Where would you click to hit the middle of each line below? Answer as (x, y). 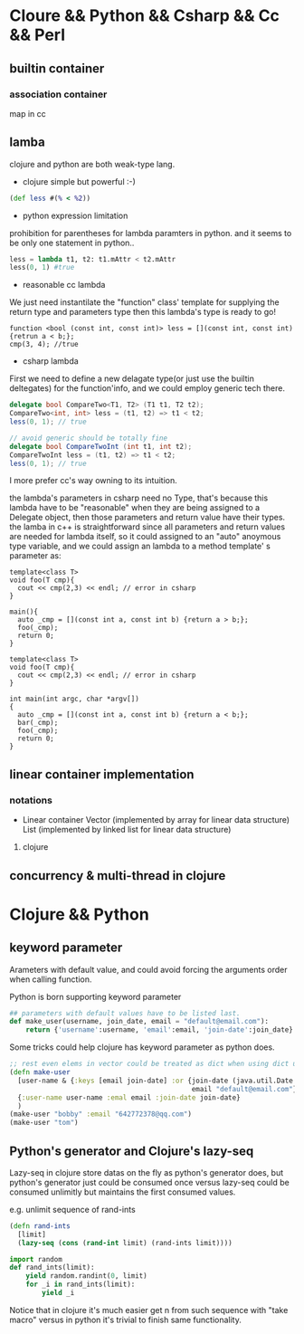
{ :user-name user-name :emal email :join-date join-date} (129, 1097)
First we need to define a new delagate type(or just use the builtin (132, 379)
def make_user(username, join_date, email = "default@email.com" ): (139, 1022)
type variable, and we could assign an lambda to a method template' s (140, 546)
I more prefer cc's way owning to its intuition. (94, 481)
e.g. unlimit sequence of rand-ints (72, 1209)
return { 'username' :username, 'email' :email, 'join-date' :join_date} (160, 1030)
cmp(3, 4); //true (44, 345)
